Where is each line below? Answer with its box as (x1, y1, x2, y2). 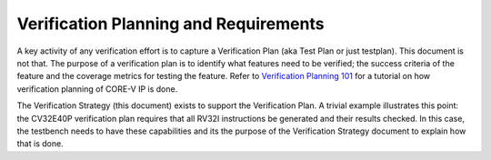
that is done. (16, 138, 64, 149)
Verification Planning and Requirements (16, 14, 325, 34)
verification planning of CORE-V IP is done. (16, 83, 178, 95)
